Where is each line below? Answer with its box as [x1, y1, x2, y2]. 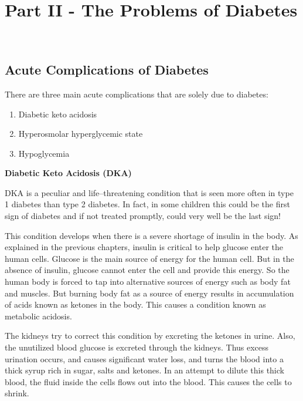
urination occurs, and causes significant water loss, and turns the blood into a [5, 352, 284, 365]
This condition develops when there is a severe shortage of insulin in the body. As [5, 229, 298, 241]
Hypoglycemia [18, 147, 70, 159]
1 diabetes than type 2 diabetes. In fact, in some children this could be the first [5, 198, 290, 210]
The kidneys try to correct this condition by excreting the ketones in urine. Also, [5, 329, 295, 342]
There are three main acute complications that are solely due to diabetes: [5, 87, 268, 100]
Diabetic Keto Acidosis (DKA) [5, 167, 132, 179]
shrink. [5, 387, 29, 399]
